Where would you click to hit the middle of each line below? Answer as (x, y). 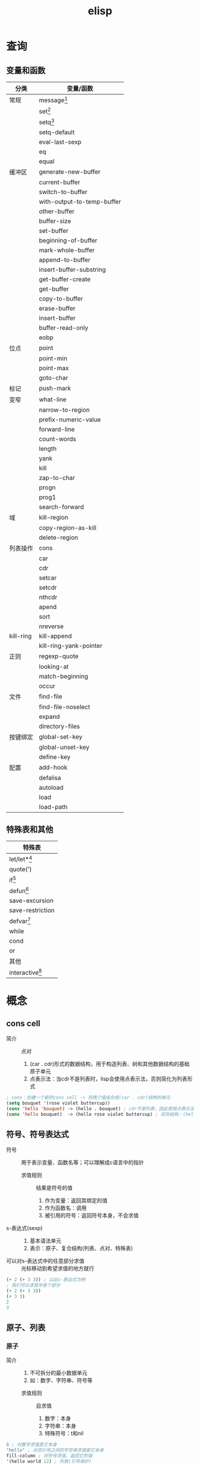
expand (49, 716)
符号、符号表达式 (37, 1134)
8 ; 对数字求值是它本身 (32, 1445)
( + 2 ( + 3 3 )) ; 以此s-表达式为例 (46, 1280)
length (48, 448)
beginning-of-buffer (68, 240)
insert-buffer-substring (72, 269)
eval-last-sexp (60, 142)
